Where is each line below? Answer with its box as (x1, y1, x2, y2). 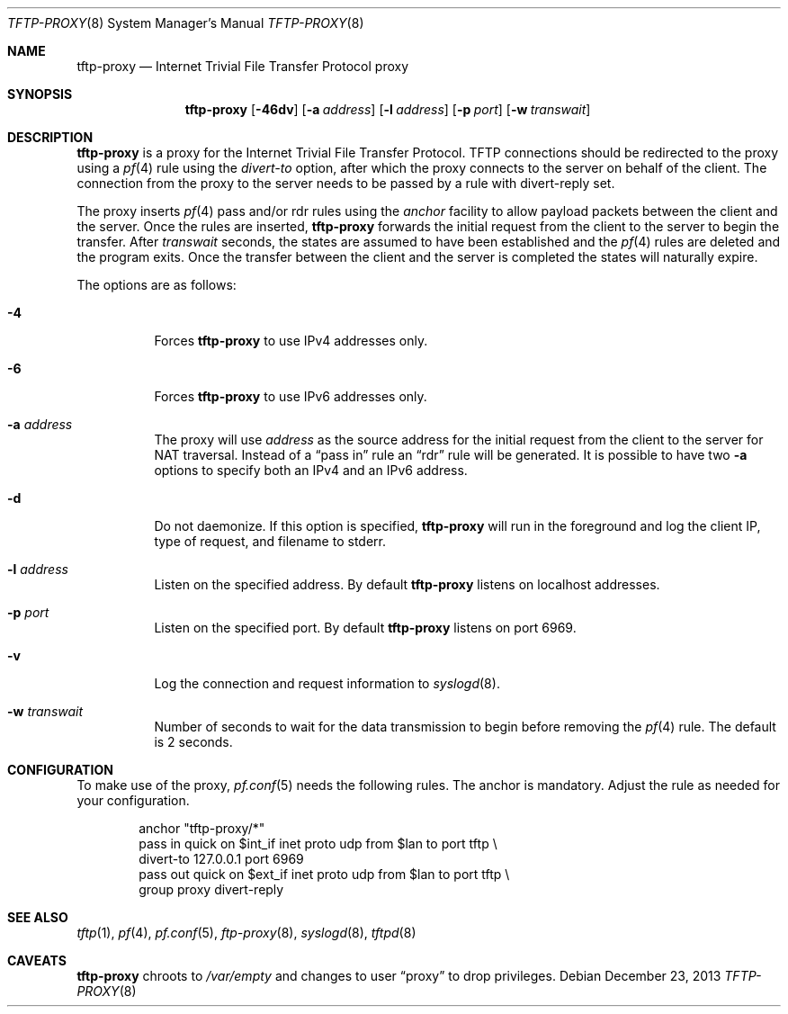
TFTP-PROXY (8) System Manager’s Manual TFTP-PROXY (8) (7, 15, 364, 31)
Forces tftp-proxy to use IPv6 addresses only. (154, 389, 427, 404)
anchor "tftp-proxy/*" (139, 821, 265, 836)
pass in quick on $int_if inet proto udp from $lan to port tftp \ (139, 836, 497, 851)
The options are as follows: (76, 277, 237, 292)
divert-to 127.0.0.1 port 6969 (139, 851, 304, 866)
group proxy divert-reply (139, 882, 284, 897)
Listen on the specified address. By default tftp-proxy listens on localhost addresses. (154, 577, 660, 592)
